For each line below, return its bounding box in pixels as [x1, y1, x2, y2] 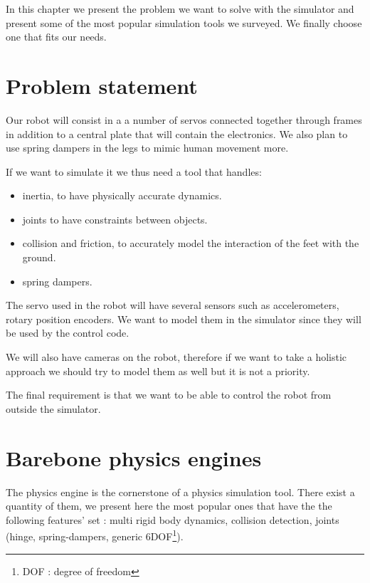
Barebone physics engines [6, 443, 262, 472]
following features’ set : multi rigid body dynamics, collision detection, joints [6, 512, 339, 527]
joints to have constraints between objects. [22, 211, 208, 226]
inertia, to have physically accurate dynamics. [22, 188, 222, 203]
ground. [22, 250, 56, 265]
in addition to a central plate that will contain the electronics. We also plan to [6, 126, 348, 141]
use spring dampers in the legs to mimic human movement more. [6, 140, 289, 155]
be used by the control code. [6, 325, 129, 340]
